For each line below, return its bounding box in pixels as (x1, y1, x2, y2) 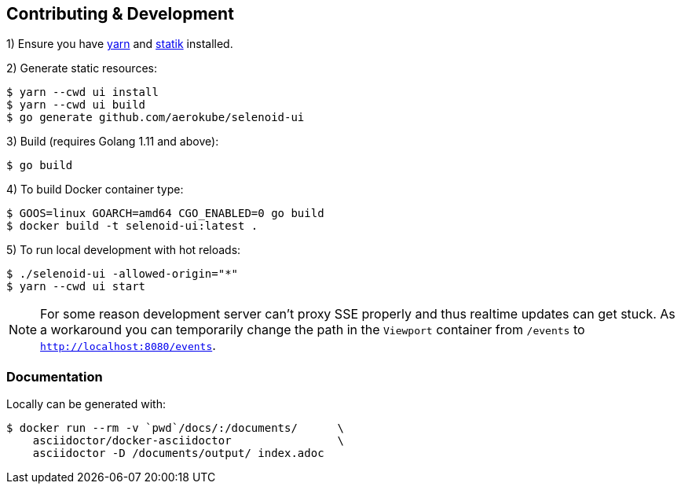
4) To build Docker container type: (6, 182, 184, 197)
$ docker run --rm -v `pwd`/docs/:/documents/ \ (6, 422, 344, 435)
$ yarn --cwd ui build (6, 98, 146, 112)
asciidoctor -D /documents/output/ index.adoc (32, 447, 324, 460)
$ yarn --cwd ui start (6, 280, 146, 293)
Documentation (6, 368, 103, 385)
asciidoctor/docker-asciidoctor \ (32, 434, 344, 448)
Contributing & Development (6, 4, 234, 24)
